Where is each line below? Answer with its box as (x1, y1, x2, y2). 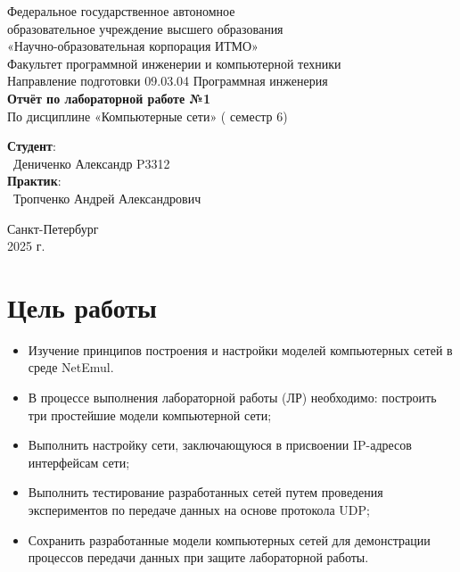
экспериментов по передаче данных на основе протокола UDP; (28, 501, 370, 518)
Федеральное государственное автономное (7, 2, 235, 20)
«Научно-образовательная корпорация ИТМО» (7, 37, 259, 55)
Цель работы (7, 288, 157, 325)
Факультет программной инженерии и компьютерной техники (7, 54, 341, 72)
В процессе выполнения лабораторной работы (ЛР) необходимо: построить (28, 388, 437, 407)
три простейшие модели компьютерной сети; (28, 405, 272, 424)
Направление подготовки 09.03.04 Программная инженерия (7, 71, 328, 90)
